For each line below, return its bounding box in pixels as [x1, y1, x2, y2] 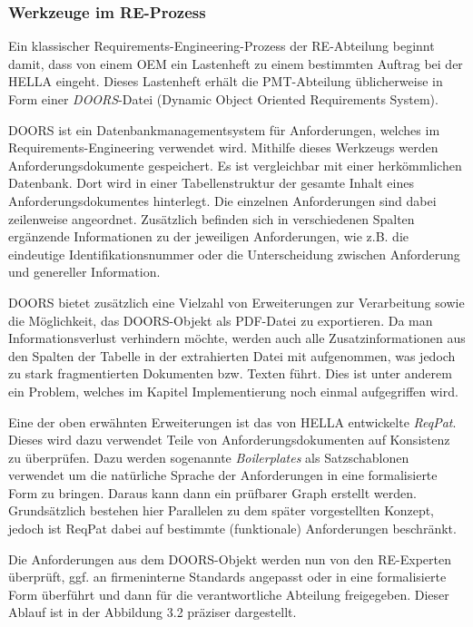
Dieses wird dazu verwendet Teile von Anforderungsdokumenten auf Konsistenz [8, 430, 450, 449]
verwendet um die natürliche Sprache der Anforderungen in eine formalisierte [8, 465, 438, 485]
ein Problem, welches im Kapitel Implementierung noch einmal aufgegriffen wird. [8, 381, 458, 400]
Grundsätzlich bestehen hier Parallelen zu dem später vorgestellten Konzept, [8, 501, 435, 520]
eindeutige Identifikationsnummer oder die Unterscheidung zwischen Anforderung [8, 244, 460, 263]
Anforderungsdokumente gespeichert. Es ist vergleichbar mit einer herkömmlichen [8, 155, 462, 174]
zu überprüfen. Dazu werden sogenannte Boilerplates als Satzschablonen [8, 447, 409, 466]
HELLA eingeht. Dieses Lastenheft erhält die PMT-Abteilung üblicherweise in [8, 72, 443, 91]
